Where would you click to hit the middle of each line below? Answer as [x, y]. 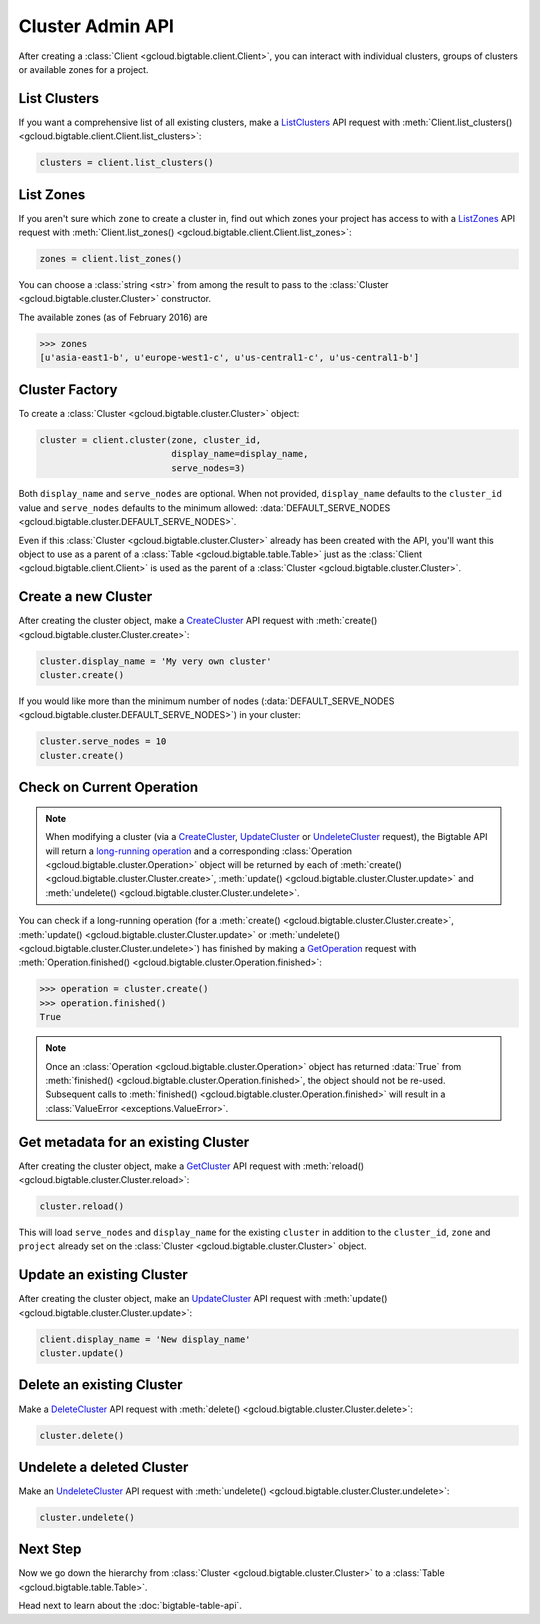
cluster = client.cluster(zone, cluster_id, [150, 439]
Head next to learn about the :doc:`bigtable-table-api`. [130, 1606]
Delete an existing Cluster [101, 1385]
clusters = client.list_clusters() [126, 163]
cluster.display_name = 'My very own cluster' [155, 661]
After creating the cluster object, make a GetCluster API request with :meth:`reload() [191, 1166]
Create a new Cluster [85, 596]
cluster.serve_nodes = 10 [103, 741]
